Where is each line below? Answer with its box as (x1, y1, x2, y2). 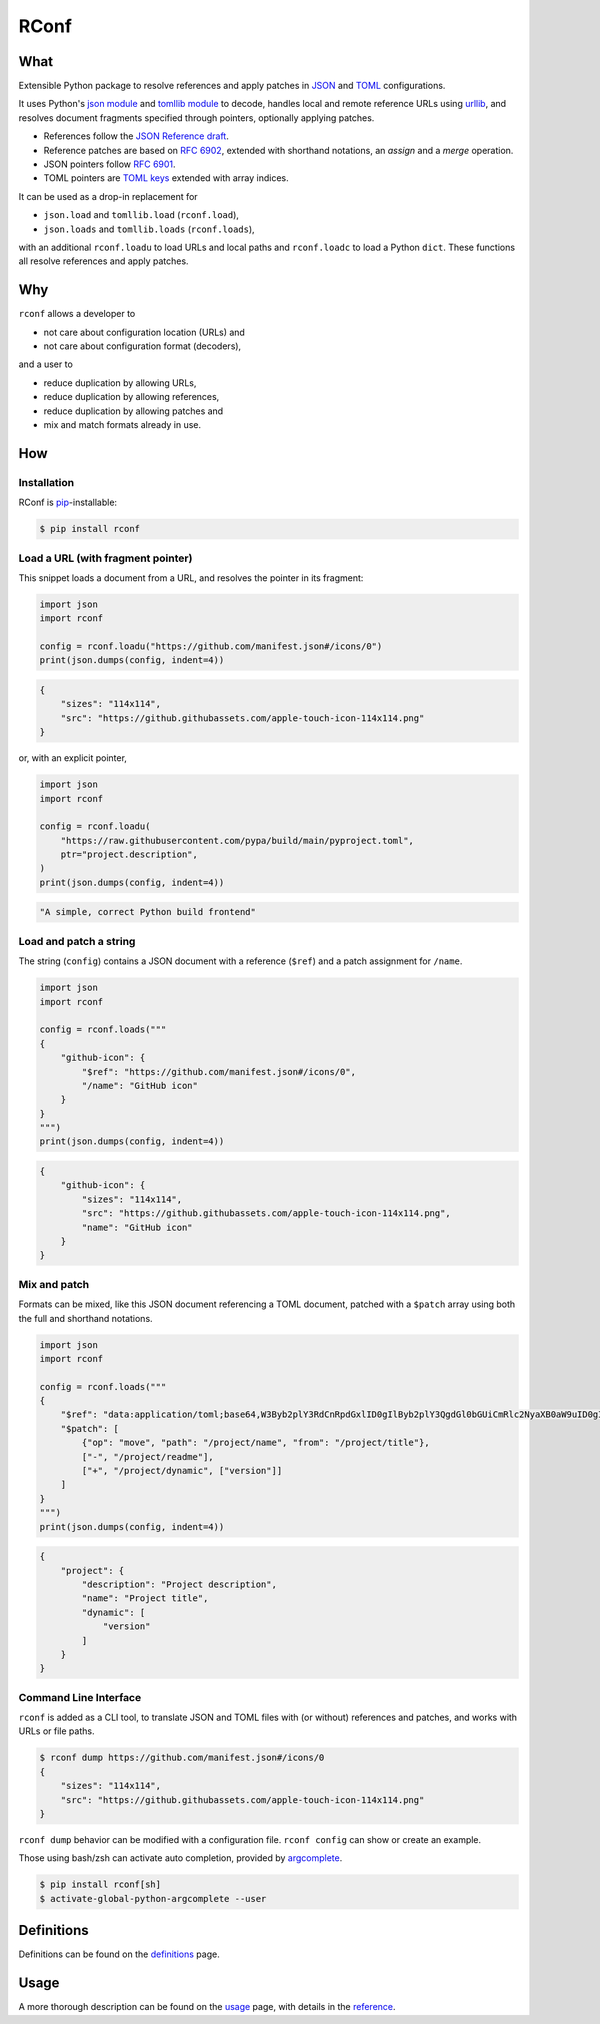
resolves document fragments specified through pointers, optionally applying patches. (18, 111, 375, 124)
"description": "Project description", (81, 1578, 277, 1590)
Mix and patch (18, 1277, 90, 1291)
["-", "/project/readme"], (81, 1451, 214, 1462)
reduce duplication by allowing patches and (43, 405, 224, 417)
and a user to (18, 358, 74, 370)
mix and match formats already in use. (43, 419, 202, 430)
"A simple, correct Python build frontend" (39, 906, 257, 918)
